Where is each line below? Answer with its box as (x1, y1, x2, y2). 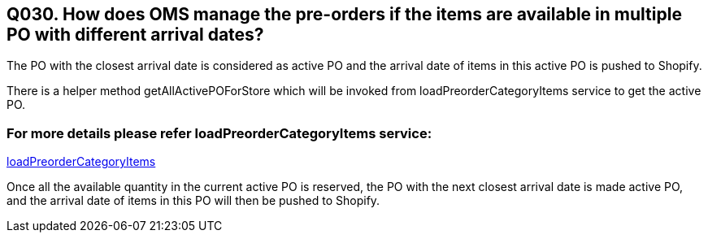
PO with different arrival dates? (7, 24, 264, 45)
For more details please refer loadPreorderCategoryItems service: (7, 124, 432, 141)
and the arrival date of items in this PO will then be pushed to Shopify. (7, 193, 380, 208)
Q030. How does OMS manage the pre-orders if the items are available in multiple (7, 4, 682, 24)
